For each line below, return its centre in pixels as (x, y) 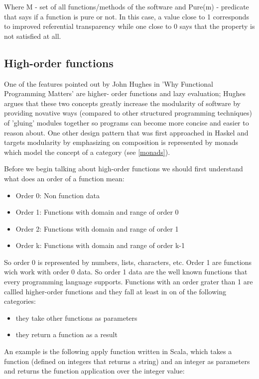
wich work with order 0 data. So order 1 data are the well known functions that (126, 272)
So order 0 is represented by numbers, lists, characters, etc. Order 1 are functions (128, 262)
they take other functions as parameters (76, 317)
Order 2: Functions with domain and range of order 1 (97, 228)
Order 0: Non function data (58, 195)
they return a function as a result (66, 334)
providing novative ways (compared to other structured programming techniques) (128, 113)
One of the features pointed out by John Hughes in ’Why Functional (109, 83)
